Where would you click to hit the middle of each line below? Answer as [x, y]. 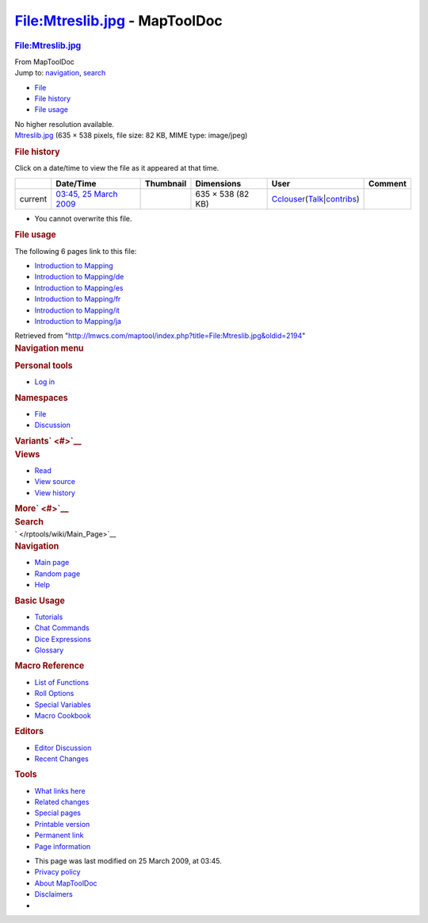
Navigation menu [49, 348]
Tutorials [49, 617]
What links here [60, 790]
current [33, 198]
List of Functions [62, 682]
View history [55, 493]
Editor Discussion [63, 748]
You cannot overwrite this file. [83, 218]
